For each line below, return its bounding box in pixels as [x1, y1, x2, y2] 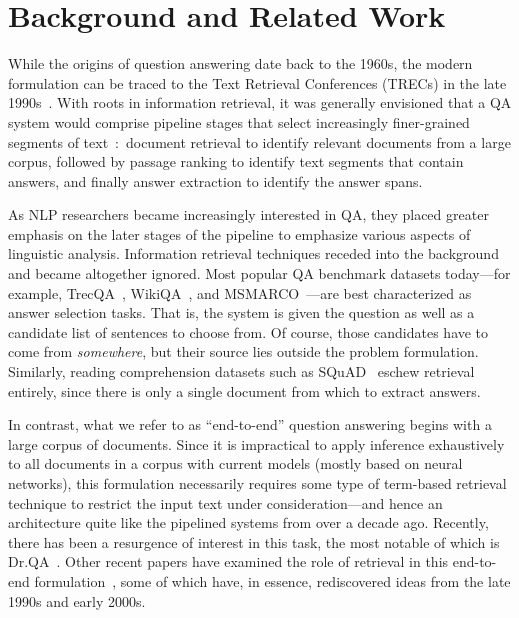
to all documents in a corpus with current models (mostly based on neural [8, 453, 463, 474]
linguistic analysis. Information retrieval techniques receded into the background [8, 243, 499, 264]
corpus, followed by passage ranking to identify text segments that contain [8, 151, 464, 172]
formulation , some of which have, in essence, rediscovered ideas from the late [34, 570, 511, 591]
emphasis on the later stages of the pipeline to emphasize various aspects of [8, 223, 471, 244]
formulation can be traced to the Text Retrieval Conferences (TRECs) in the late [8, 72, 507, 93]
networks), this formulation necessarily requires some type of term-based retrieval [8, 473, 507, 493]
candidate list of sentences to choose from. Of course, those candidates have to [8, 321, 489, 342]
